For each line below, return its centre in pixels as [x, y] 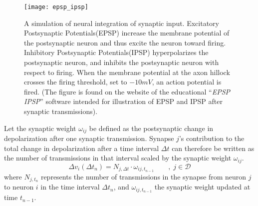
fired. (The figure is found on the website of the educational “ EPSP [127, 91]
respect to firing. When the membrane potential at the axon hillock [127, 72]
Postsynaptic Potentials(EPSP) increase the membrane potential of [127, 33]
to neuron [19, 187]
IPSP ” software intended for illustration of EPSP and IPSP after [124, 101]
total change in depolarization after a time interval [82, 148]
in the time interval [70, 187]
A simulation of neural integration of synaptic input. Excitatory [122, 23]
